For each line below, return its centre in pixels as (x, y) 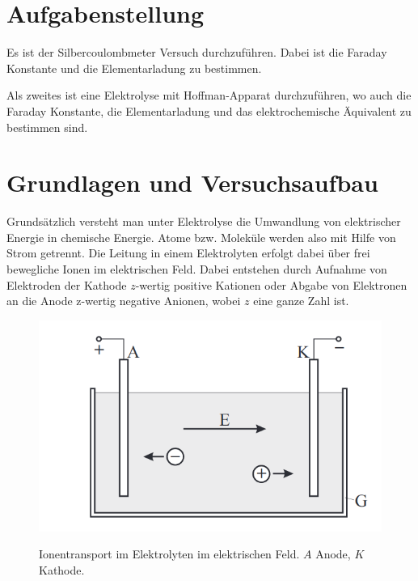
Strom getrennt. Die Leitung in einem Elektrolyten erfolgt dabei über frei (188, 253)
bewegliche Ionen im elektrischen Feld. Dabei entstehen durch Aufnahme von (197, 269)
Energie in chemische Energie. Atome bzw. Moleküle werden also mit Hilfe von (201, 237)
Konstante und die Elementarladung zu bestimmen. (134, 68)
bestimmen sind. (47, 127)
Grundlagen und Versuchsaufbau (192, 182)
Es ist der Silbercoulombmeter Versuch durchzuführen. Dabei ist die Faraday (197, 52)
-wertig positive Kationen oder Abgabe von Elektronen (271, 284)
